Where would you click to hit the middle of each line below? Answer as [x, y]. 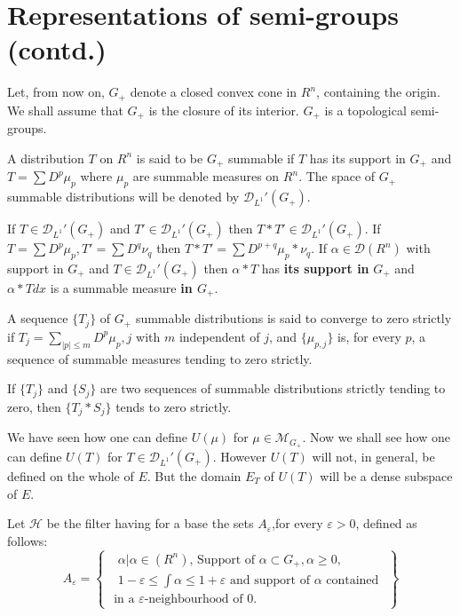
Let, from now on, [56, 92]
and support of [270, 581]
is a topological [365, 110]
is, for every [369, 336]
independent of [219, 336]
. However [239, 456]
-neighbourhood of [194, 600]
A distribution [46, 158]
